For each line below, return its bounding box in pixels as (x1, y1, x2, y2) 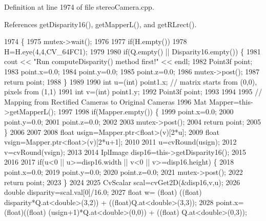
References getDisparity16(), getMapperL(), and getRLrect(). (4, 18, 197, 29)
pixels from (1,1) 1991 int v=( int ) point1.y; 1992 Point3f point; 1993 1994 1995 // (4, 86, 262, 97)
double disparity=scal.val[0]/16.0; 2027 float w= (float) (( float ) (4, 187, 202, 197)
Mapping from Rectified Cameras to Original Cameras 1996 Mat (4, 96, 207, 107)
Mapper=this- (209, 96, 253, 107)
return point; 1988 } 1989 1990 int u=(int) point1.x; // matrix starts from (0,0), (4, 76, 257, 87)
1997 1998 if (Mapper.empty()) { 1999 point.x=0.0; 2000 (58, 106, 234, 117)
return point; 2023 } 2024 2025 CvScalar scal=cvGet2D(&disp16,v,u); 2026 (4, 176, 240, 187)
